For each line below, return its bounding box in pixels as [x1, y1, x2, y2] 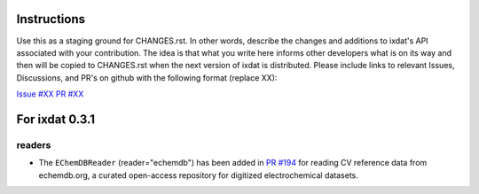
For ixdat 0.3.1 [16, 112, 96, 127]
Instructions [16, 12, 86, 27]
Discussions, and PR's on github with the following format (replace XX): [16, 72, 278, 83]
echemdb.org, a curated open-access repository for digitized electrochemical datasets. [38, 169, 358, 181]
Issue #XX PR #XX [16, 89, 84, 99]
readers [16, 138, 51, 151]
